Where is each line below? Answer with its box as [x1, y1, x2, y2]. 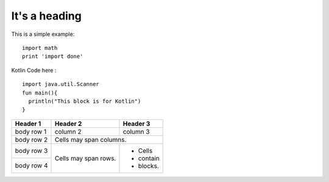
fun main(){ [22, 89, 58, 96]
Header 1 [15, 119, 41, 128]
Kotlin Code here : [11, 66, 57, 74]
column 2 [54, 127, 82, 136]
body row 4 [15, 161, 48, 170]
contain [138, 154, 160, 163]
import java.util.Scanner [22, 81, 100, 88]
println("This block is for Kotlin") [28, 97, 141, 105]
